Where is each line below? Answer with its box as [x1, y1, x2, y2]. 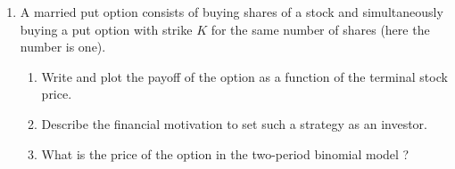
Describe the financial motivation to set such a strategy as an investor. [41, 114, 427, 133]
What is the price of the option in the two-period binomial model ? [41, 144, 409, 163]
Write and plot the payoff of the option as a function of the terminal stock [41, 67, 448, 85]
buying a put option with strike [20, 20, 193, 38]
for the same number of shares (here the [211, 20, 430, 38]
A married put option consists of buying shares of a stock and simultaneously [20, 3, 443, 20]
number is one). [20, 37, 106, 56]
